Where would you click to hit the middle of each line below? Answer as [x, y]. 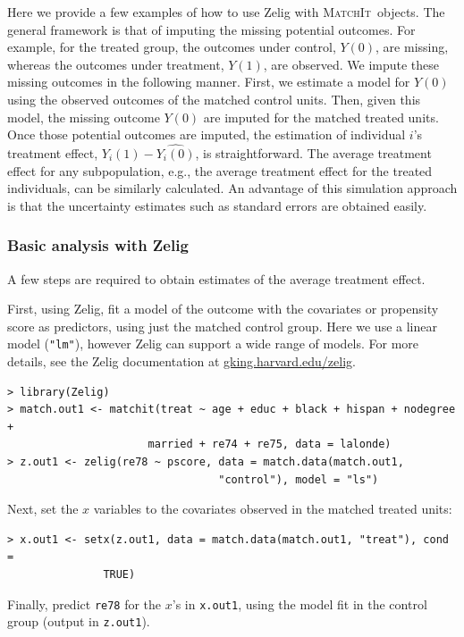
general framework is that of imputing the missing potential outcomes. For [211, 29]
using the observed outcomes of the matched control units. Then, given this [214, 99]
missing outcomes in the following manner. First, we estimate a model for [209, 82]
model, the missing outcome [84, 117]
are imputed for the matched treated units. [321, 117]
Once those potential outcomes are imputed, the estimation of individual [207, 134]
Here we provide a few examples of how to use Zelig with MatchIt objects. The [226, 12]
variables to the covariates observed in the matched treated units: [273, 509]
